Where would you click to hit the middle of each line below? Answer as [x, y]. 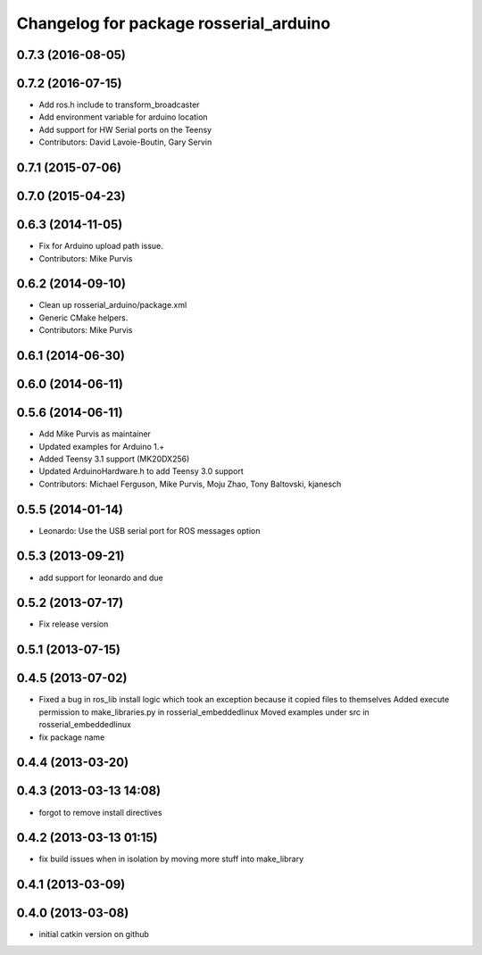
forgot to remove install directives [100, 812]
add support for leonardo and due [101, 577]
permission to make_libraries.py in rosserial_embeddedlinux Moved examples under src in [204, 712]
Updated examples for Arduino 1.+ [102, 446]
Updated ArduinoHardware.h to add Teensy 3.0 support [141, 471]
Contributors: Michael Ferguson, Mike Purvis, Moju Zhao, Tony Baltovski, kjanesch [190, 484]
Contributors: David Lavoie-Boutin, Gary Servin [125, 142]
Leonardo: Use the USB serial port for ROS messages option [150, 530]
